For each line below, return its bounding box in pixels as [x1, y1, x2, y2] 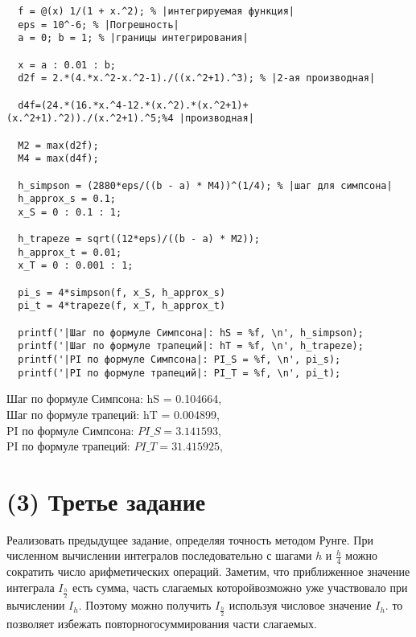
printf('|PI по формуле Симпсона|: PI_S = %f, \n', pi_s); [18, 354, 341, 366]
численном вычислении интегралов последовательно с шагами [6, 547, 312, 564]
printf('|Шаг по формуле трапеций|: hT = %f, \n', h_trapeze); [18, 340, 364, 352]
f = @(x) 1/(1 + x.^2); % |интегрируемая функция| [18, 6, 294, 17]
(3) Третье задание [6, 484, 206, 517]
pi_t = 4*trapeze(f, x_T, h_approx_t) [18, 300, 226, 312]
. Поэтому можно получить [78, 597, 212, 614]
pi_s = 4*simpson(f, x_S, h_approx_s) [18, 286, 226, 298]
